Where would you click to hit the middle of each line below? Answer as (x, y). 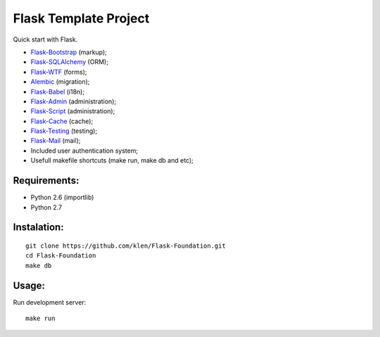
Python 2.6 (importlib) (62, 198)
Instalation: (38, 228)
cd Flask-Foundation (61, 256)
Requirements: (46, 180)
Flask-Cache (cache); (62, 121)
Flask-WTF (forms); (59, 72)
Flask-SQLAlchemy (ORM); (70, 62)
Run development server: (50, 302)
